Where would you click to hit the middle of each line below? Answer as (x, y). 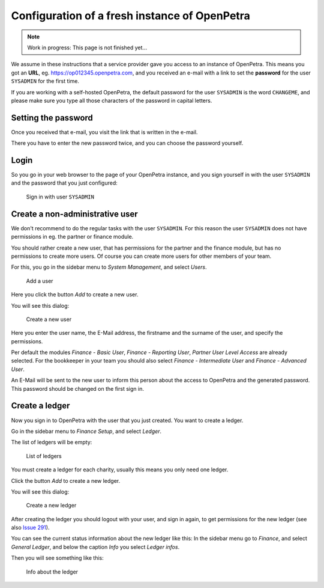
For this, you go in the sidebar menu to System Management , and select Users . (109, 267)
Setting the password (52, 118)
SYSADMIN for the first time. (45, 81)
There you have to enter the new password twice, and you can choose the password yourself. (127, 143)
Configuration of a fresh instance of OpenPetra (130, 16)
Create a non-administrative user (74, 214)
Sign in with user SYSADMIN (60, 197)
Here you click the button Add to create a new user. (75, 295)
